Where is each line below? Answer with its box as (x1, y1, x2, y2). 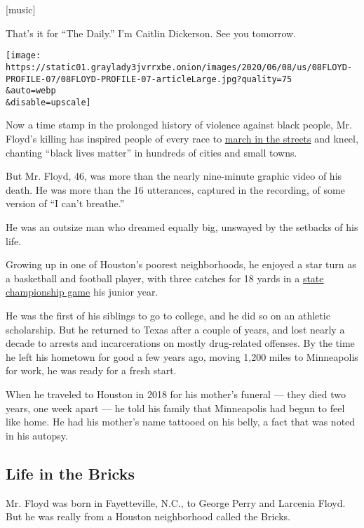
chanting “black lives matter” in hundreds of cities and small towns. (6, 145, 297, 159)
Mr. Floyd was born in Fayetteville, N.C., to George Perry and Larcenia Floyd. (6, 495, 346, 510)
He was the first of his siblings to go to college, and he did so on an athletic (6, 308, 330, 322)
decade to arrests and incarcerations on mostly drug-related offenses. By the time (6, 336, 355, 350)
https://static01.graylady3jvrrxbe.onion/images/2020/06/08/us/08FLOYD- (6, 62, 352, 72)
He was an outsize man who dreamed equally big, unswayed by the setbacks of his (6, 220, 358, 235)
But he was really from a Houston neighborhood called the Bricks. (6, 509, 290, 524)
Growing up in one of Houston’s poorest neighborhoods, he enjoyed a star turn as (6, 257, 356, 272)
